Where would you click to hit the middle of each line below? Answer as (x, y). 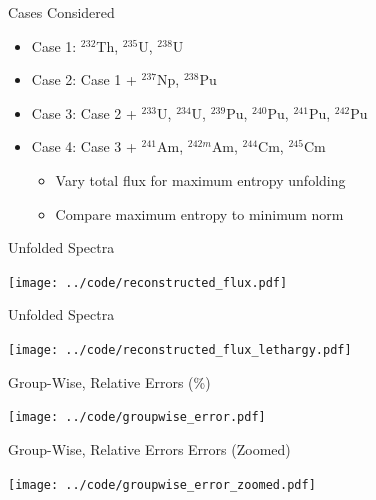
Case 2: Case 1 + (84, 79)
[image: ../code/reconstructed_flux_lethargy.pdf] (180, 350)
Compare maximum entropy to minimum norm (199, 213)
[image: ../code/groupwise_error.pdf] (137, 417)
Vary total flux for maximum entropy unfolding (200, 179)
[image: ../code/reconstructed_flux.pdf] (148, 282)
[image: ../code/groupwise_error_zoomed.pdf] (162, 484)
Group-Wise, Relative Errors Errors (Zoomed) (149, 448)
